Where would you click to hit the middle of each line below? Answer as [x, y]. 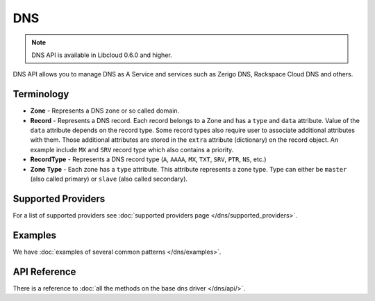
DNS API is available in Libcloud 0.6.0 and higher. [102, 55]
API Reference [44, 271]
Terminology [41, 94]
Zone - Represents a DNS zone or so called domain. [105, 111]
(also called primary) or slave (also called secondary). [109, 179]
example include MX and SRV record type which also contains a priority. [132, 149]
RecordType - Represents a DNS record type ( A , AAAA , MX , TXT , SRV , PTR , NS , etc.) [148, 159]
